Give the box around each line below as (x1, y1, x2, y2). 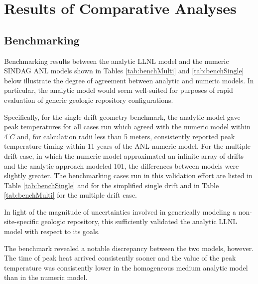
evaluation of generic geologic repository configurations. (4, 94, 173, 105)
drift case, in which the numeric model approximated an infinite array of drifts (4, 150, 244, 161)
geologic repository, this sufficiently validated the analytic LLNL (41, 216, 238, 227)
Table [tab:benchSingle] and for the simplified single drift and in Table (4, 180, 219, 190)
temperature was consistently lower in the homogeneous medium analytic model (4, 262, 248, 273)
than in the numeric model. (4, 272, 88, 283)
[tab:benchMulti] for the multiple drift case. (4, 190, 137, 200)
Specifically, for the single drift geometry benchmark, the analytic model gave (4, 111, 241, 122)
